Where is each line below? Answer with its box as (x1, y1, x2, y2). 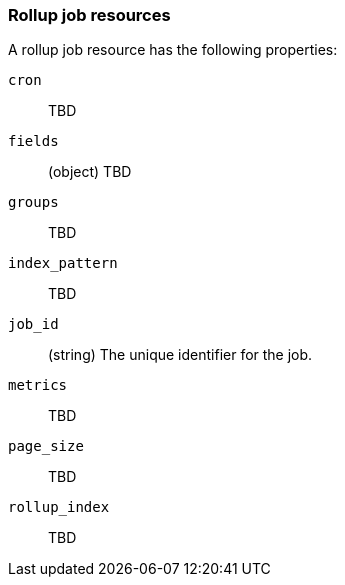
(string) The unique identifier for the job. (48, 346, 313, 364)
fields (8, 133, 59, 150)
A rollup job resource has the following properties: (8, 41, 338, 59)
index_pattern (8, 255, 118, 272)
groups (8, 194, 59, 211)
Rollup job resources (8, 5, 171, 25)
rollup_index (8, 499, 110, 516)
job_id (8, 316, 59, 333)
